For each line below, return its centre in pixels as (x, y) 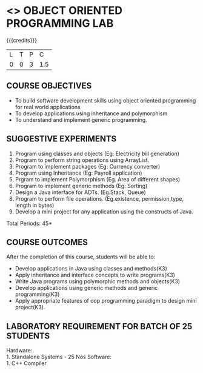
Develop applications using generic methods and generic (86, 288)
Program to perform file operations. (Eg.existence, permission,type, (99, 198)
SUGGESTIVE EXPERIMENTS (62, 139)
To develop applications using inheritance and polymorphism (91, 113)
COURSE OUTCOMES (47, 242)
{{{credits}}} (22, 40)
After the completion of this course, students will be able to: (81, 257)
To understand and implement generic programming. (81, 119)
